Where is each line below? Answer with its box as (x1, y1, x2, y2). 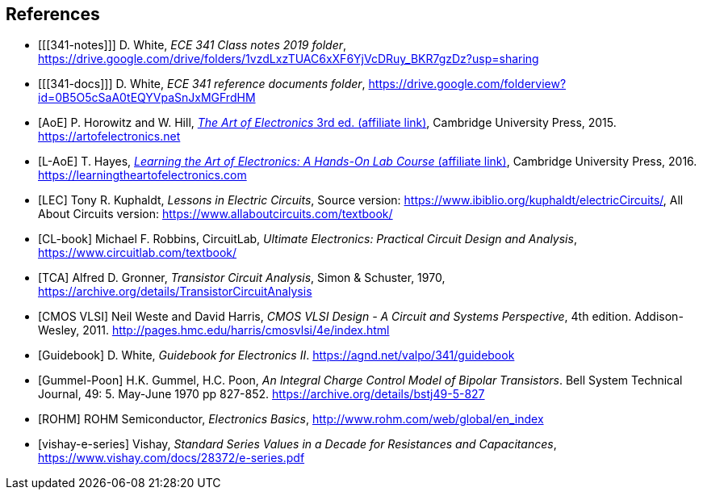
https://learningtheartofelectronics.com (38, 168, 247, 183)
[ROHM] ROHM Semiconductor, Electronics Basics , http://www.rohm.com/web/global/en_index (38, 412, 544, 427)
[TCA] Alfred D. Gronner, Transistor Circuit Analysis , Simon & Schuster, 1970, (38, 271, 446, 285)
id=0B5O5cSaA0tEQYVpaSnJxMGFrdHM (38, 90, 256, 105)
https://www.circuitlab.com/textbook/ (38, 246, 237, 260)
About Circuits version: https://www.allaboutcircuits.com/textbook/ (38, 207, 393, 221)
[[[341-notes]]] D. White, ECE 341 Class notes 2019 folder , (38, 38, 347, 53)
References (6, 4, 100, 24)
